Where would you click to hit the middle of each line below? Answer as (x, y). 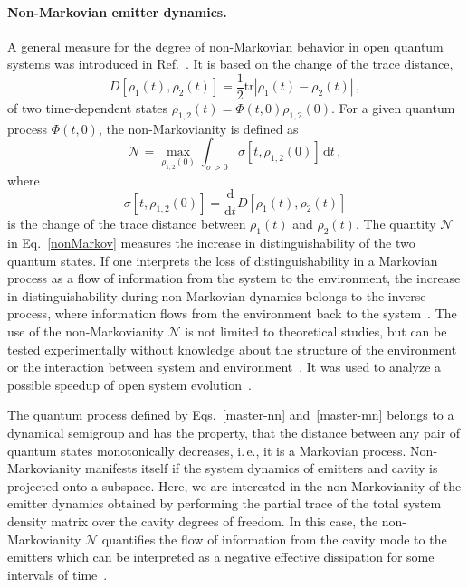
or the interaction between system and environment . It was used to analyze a (224, 367)
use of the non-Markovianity (86, 331)
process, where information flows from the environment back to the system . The (232, 313)
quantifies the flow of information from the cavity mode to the (274, 539)
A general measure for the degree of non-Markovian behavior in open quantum (225, 46)
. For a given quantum (393, 108)
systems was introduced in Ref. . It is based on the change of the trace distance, (230, 64)
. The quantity (396, 224)
